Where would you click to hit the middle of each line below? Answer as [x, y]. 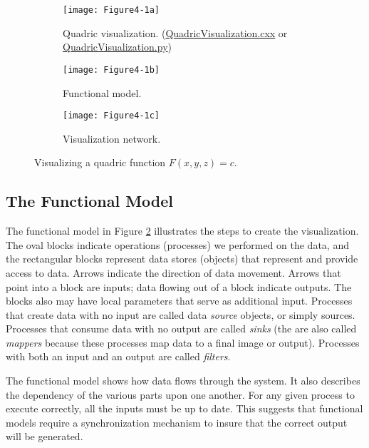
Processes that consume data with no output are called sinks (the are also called [181, 329]
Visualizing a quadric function [100, 162]
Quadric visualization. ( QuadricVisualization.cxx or [175, 32]
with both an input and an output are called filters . [118, 356]
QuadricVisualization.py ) [117, 47]
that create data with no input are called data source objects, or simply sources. [181, 314]
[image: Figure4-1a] [111, 10]
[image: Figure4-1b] [111, 70]
